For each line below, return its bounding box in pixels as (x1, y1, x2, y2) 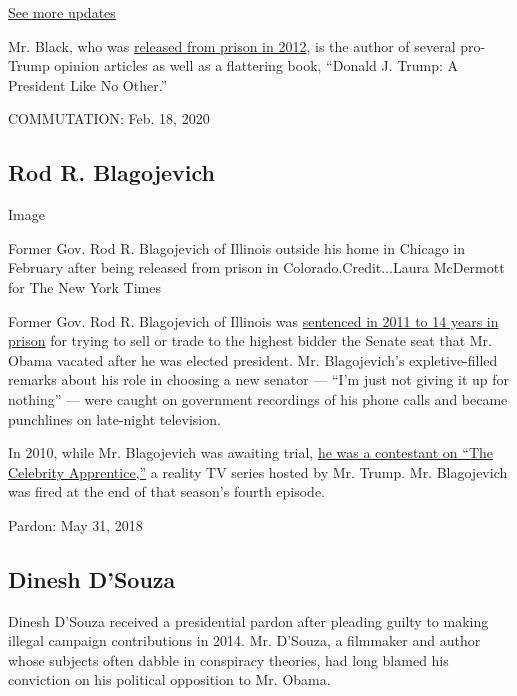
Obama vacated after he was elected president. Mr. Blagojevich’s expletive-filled (8, 349, 498, 370)
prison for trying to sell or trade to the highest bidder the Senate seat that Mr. (8, 330, 492, 351)
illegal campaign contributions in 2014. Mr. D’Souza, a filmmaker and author (8, 630, 481, 651)
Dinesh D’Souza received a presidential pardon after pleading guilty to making (8, 610, 489, 631)
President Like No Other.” (8, 74, 168, 95)
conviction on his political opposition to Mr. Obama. (8, 669, 331, 690)
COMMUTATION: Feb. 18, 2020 (8, 108, 210, 129)
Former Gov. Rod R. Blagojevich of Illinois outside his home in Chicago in (8, 237, 465, 258)
